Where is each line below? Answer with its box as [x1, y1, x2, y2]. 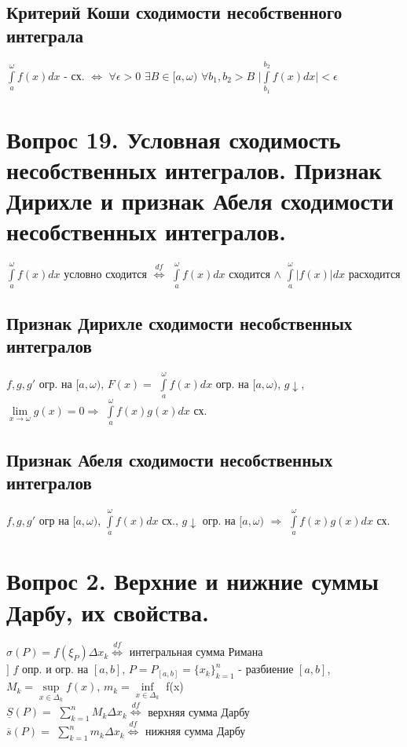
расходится [348, 265, 401, 282]
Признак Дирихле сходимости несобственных [6, 310, 353, 335]
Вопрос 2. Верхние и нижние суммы [6, 565, 379, 597]
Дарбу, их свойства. [6, 595, 210, 628]
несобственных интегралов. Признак [6, 153, 382, 185]
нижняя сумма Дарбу [145, 723, 246, 739]
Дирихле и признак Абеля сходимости [6, 185, 394, 217]
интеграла [6, 23, 84, 47]
